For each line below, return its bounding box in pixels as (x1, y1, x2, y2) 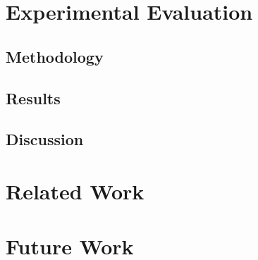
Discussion (6, 128, 84, 150)
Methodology (6, 45, 104, 67)
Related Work (6, 176, 145, 205)
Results (6, 87, 61, 109)
